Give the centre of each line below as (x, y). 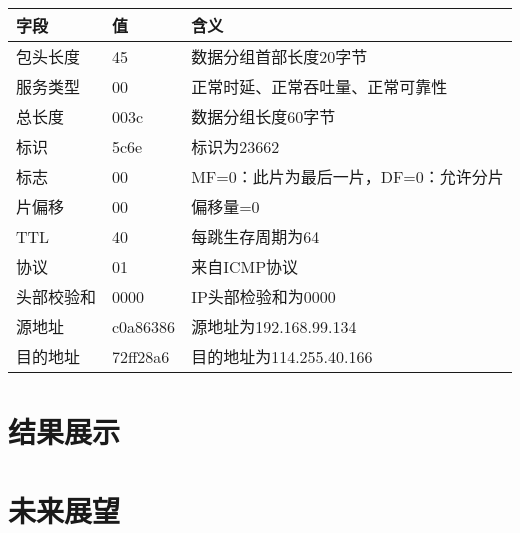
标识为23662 (235, 146)
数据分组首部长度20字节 (279, 56)
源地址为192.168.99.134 (274, 326)
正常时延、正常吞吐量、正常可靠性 (319, 86)
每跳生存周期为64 (255, 236)
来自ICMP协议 (245, 266)
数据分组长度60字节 (263, 116)
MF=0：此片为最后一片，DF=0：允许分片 (347, 176)
